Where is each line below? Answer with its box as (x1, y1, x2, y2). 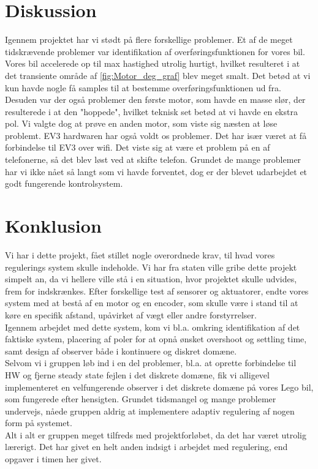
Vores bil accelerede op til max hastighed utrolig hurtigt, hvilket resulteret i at (5, 57, 300, 70)
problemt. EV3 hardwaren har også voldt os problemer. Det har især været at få (5, 129, 307, 141)
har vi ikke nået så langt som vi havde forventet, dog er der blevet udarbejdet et (5, 165, 308, 178)
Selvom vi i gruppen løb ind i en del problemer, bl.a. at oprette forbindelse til (5, 356, 297, 369)
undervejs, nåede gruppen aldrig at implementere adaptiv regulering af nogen (5, 404, 295, 417)
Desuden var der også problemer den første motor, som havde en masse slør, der (5, 93, 306, 106)
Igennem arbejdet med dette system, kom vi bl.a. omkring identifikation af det (5, 320, 300, 333)
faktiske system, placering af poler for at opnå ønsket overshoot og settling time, (5, 332, 307, 345)
